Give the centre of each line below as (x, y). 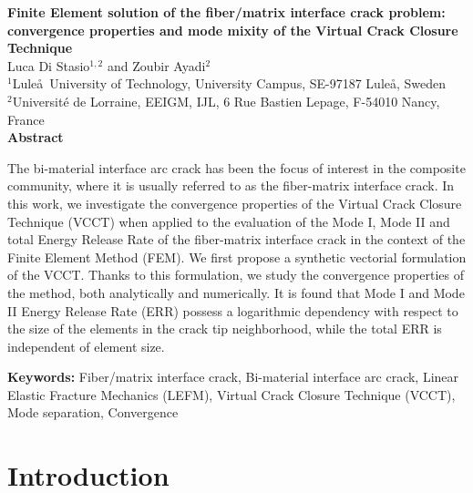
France (26, 119)
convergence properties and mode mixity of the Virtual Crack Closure (233, 30)
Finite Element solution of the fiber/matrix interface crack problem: (226, 12)
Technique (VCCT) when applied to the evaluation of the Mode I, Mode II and (229, 221)
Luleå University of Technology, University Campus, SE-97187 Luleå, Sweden (229, 83)
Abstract (36, 137)
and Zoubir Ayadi (156, 65)
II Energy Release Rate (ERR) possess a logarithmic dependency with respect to (233, 310)
